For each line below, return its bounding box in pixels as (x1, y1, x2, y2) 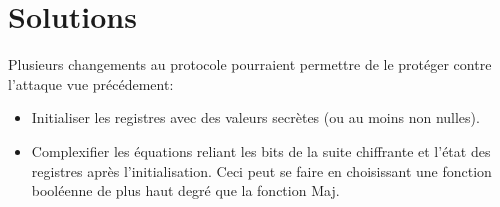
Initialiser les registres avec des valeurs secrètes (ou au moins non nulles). (31, 107, 480, 128)
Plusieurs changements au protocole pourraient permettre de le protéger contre (8, 54, 492, 75)
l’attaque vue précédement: (8, 73, 174, 94)
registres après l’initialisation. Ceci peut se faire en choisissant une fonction (31, 160, 492, 181)
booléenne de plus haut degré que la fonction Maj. (31, 180, 340, 201)
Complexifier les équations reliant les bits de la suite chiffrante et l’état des (31, 140, 491, 161)
